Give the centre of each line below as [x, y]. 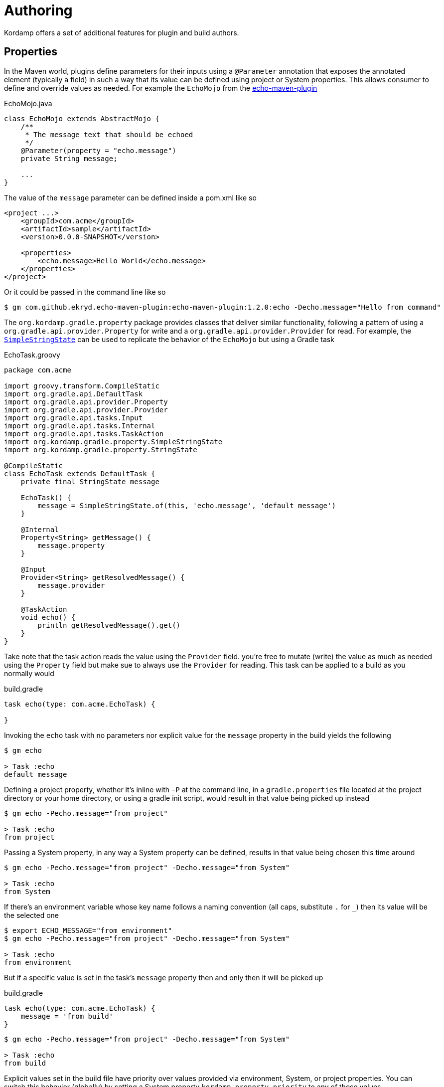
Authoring [38, 10]
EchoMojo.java [28, 103]
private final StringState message [90, 481]
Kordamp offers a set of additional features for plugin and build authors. [122, 32]
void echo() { [48, 617]
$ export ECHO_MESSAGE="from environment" [88, 930]
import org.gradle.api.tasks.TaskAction [84, 434]
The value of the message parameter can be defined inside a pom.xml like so [130, 197]
